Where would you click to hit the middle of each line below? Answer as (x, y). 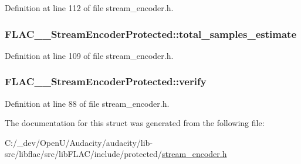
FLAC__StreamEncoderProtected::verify (106, 81)
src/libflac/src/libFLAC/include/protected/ (83, 154)
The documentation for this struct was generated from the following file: (135, 123)
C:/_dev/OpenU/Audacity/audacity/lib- (79, 142)
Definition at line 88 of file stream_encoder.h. (87, 103)
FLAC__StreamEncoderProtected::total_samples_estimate (151, 34)
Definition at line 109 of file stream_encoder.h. (89, 55)
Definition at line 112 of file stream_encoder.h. (89, 8)
